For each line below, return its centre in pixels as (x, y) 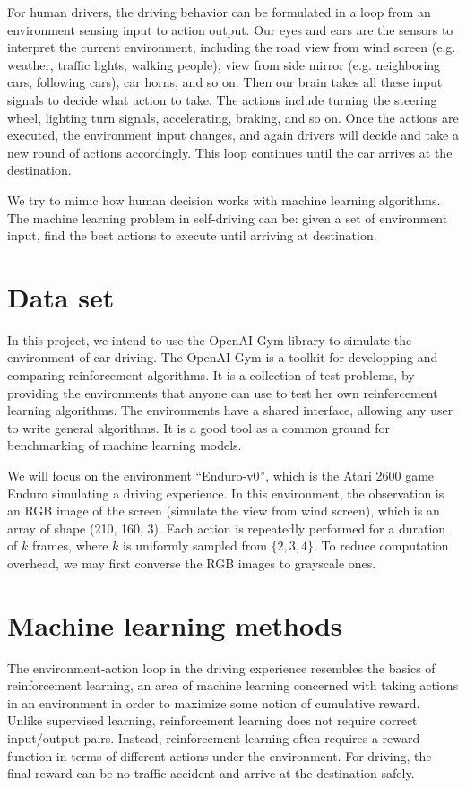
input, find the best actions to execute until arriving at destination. (192, 235)
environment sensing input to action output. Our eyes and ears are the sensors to (230, 29)
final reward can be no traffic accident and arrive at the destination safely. (211, 773)
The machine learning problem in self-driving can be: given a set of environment (228, 217)
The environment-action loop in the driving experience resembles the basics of (221, 667)
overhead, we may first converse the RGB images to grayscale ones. (192, 563)
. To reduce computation (381, 546)
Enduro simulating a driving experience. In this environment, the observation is (226, 493)
